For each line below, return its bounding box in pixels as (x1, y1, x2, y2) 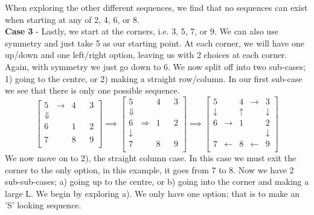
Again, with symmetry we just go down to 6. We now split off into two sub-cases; (5, 60, 306, 72)
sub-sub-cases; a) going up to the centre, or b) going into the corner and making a (5, 175, 309, 188)
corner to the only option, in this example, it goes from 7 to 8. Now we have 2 (5, 163, 294, 176)
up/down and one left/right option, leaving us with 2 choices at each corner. (5, 48, 287, 61)
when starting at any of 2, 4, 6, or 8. (5, 13, 139, 25)
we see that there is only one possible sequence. (5, 84, 180, 97)
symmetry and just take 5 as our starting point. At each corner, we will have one (5, 36, 304, 49)
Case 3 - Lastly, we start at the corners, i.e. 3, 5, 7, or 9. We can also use (5, 25, 278, 37)
